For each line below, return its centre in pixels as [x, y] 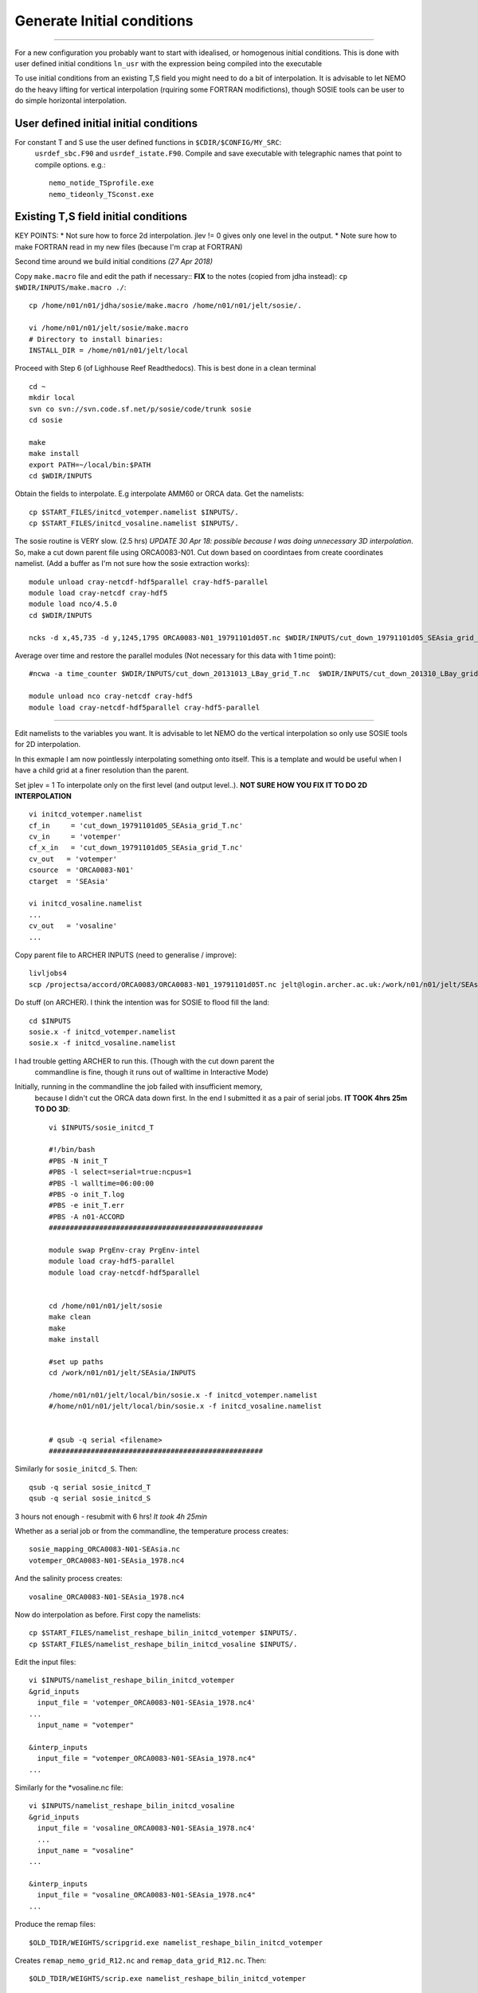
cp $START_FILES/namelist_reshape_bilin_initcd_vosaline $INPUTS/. [163, 1644]
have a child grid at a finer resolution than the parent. [102, 770]
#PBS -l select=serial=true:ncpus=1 [120, 1172]
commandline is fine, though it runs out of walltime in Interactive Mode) [151, 1072]
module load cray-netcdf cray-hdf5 [98, 593]
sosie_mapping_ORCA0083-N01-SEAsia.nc [105, 1549]
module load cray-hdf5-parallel [112, 1261]
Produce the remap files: [55, 1924]
